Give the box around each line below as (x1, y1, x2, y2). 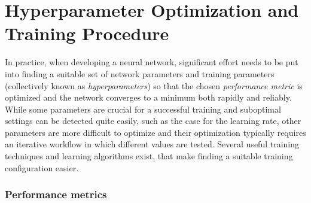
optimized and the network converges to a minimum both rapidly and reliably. (5, 91, 292, 104)
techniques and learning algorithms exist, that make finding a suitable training (5, 150, 293, 162)
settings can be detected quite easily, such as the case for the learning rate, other (5, 114, 301, 127)
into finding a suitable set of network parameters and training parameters (5, 67, 275, 80)
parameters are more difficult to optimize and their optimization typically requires (5, 126, 306, 138)
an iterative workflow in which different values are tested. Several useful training (5, 138, 300, 150)
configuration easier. (5, 161, 79, 174)
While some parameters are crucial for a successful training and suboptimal (5, 102, 281, 115)
